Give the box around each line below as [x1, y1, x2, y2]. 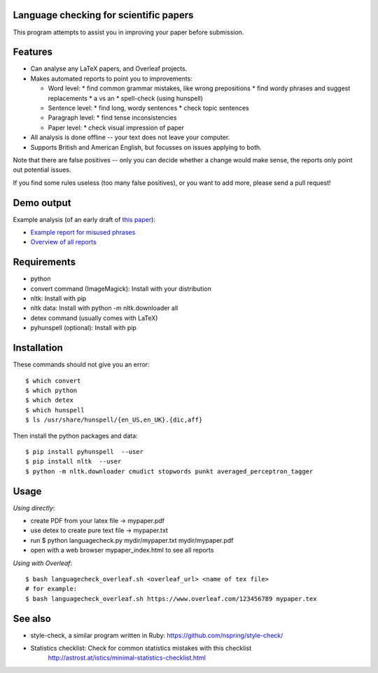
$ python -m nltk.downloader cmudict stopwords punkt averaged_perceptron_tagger [25, 467, 314, 476]
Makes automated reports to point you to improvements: [30, 74, 192, 83]
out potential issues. [13, 165, 71, 174]
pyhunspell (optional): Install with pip [30, 324, 136, 332]
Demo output [13, 197, 71, 209]
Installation [13, 342, 63, 354]
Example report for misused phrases [30, 228, 136, 237]
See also [13, 613, 52, 625]
